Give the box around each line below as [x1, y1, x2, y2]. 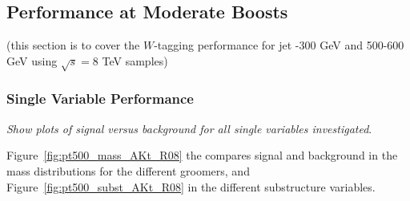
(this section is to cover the [6, 37, 140, 53]
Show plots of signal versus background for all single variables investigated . [6, 120, 372, 136]
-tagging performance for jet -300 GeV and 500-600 [154, 37, 404, 53]
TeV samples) [102, 52, 168, 69]
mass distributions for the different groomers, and [6, 162, 250, 179]
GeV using [6, 52, 58, 69]
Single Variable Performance [6, 89, 194, 108]
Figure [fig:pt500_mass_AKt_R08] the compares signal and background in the [6, 147, 398, 164]
